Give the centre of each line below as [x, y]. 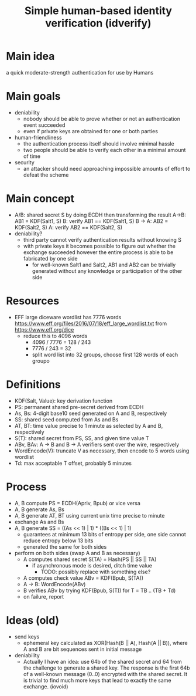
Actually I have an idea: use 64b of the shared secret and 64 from [103, 661]
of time [32, 156]
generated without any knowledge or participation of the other [107, 271]
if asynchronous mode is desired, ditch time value [92, 565]
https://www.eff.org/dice [44, 329]
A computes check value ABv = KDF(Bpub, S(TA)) [83, 578]
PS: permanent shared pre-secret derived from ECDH [79, 407]
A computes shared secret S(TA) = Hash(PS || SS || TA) [90, 559]
